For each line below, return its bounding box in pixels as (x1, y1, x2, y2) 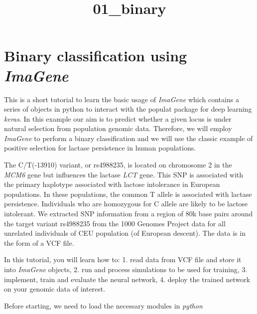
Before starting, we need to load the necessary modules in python (4, 300, 203, 311)
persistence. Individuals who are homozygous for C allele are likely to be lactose (4, 198, 248, 209)
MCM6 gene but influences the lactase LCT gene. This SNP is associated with (4, 169, 244, 179)
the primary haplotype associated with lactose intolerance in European (4, 179, 220, 189)
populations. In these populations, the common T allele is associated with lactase (4, 188, 252, 199)
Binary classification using (4, 45, 187, 66)
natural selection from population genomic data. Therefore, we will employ (4, 123, 232, 134)
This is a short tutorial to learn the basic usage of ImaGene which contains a (4, 94, 239, 104)
